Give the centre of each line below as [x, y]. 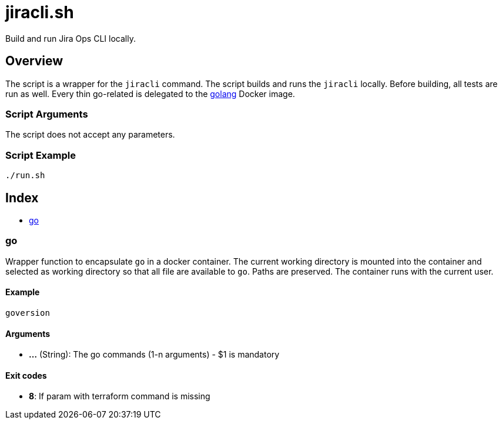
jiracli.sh [40, 12]
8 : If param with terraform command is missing [120, 396]
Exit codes [26, 375]
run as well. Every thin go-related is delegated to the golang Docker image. [150, 94]
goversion [28, 313]
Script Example [41, 155]
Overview [34, 61]
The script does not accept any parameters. [90, 135]
